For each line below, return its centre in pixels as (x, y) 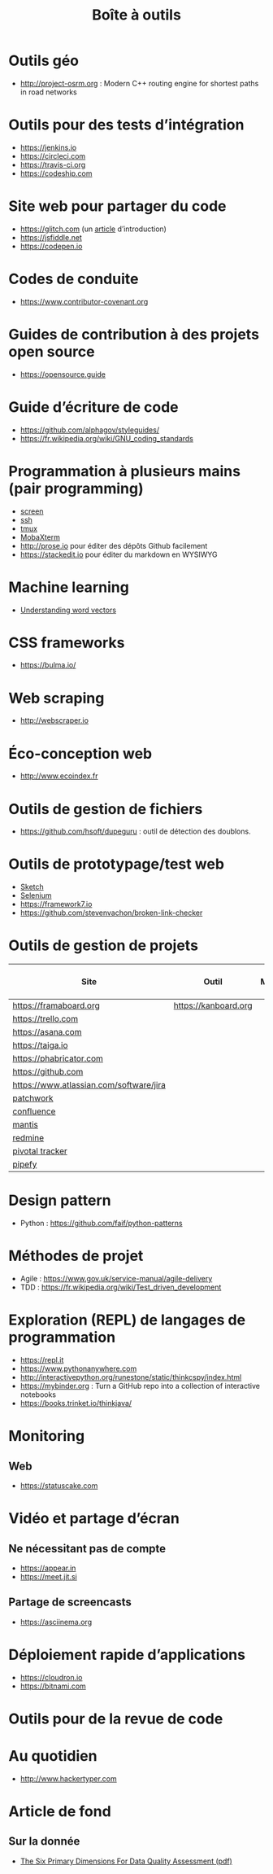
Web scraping (56, 698)
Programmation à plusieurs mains (125, 471)
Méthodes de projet (76, 1256)
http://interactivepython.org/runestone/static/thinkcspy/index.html (131, 1377)
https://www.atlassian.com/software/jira (89, 1085)
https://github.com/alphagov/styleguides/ (90, 430)
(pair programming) (76, 488)
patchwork (33, 1098)
